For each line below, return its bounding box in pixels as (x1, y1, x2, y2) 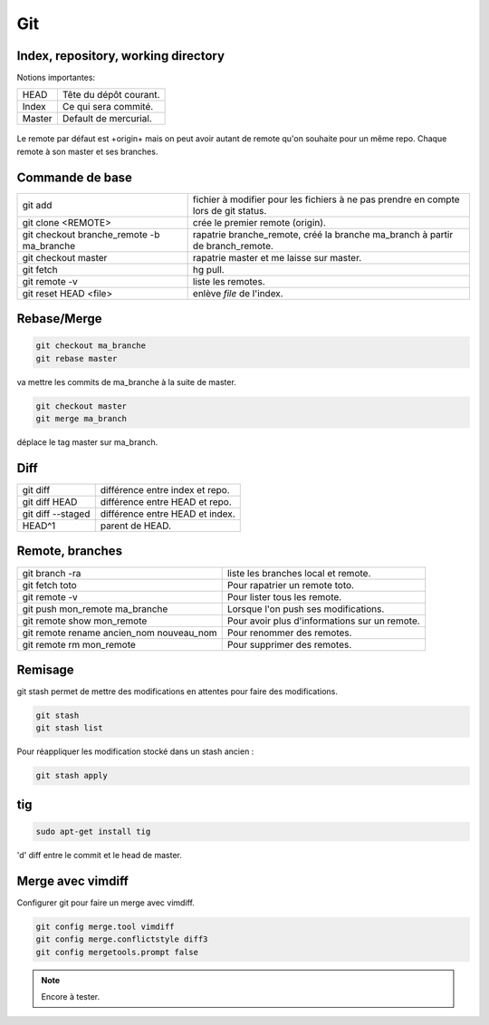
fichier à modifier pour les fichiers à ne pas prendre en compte (192, 193, 461, 206)
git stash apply (35, 770, 109, 781)
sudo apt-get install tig (35, 826, 151, 836)
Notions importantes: (16, 73, 95, 83)
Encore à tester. (41, 991, 101, 1001)
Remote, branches (16, 544, 122, 559)
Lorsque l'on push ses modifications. (226, 603, 385, 615)
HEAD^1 (22, 519, 56, 532)
